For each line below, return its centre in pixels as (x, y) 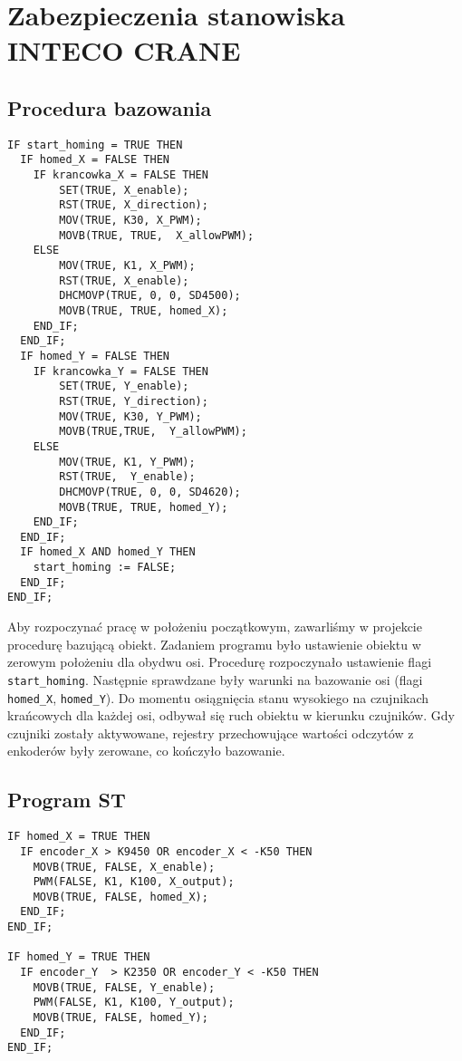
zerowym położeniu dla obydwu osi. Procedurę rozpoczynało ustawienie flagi (220, 662)
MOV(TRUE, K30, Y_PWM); (130, 416)
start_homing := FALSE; (105, 568)
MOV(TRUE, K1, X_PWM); (127, 266)
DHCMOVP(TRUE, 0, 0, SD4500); (150, 296)
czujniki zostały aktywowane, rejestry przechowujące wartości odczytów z (211, 733)
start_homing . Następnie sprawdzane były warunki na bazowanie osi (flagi (215, 679)
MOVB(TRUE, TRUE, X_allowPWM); (157, 235)
